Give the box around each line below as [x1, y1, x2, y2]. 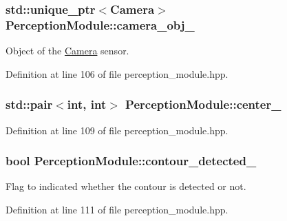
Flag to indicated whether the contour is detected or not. [6, 179, 246, 193]
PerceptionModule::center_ [125, 96, 281, 113]
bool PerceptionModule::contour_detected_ [6, 152, 257, 169]
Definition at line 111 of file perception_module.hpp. [6, 202, 228, 216]
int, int [67, 96, 107, 113]
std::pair [6, 96, 53, 113]
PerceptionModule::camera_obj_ [6, 16, 195, 33]
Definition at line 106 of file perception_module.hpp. [6, 66, 228, 81]
